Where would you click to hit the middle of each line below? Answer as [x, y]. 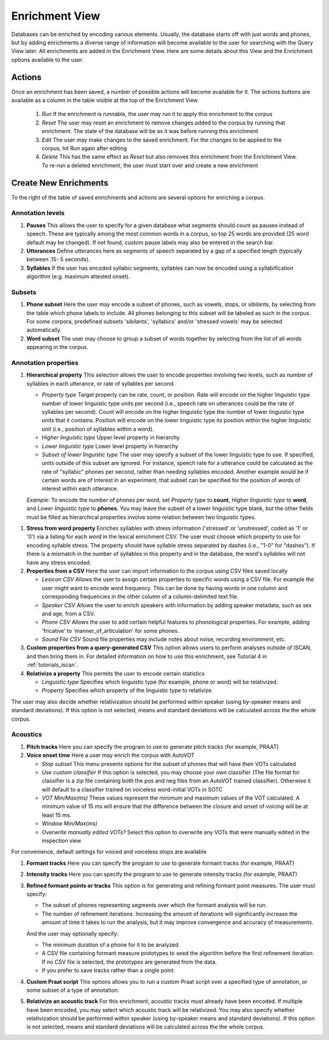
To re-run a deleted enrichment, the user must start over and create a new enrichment [150, 165]
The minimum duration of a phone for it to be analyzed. [111, 944]
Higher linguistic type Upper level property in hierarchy [111, 438]
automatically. [44, 330]
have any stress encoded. [59, 562]
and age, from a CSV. [69, 613]
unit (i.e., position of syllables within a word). [98, 429]
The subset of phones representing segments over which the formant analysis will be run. [154, 905]
